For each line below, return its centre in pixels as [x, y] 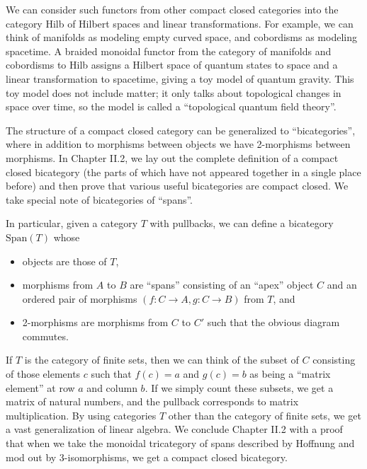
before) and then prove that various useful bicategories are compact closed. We [177, 186]
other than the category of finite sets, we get [265, 415]
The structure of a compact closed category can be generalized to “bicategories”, [181, 130]
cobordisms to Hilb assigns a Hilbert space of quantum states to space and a [172, 65]
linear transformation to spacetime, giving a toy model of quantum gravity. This [180, 78]
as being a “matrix [290, 374]
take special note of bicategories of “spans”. [99, 199]
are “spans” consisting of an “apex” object [222, 285]
